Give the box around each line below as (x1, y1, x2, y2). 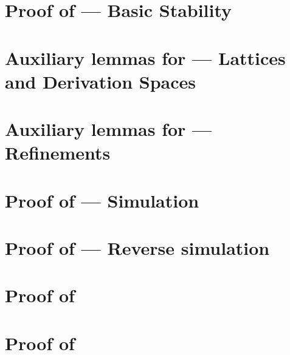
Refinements (5, 140, 111, 165)
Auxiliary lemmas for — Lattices (5, 45, 286, 70)
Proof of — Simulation (5, 188, 199, 212)
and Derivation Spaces (5, 69, 196, 93)
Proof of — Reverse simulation (5, 235, 270, 260)
